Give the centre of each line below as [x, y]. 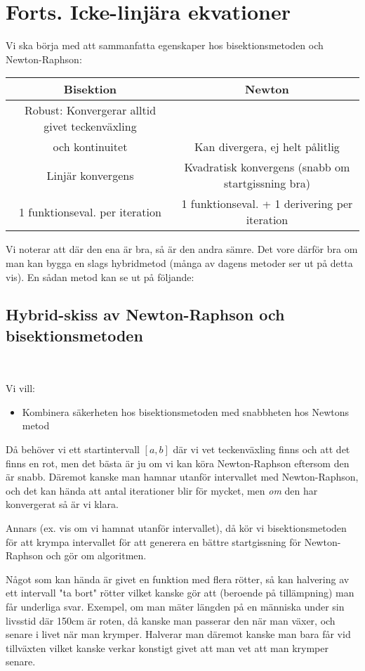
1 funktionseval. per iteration [90, 211]
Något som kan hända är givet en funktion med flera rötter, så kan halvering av [178, 579]
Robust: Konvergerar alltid [90, 110]
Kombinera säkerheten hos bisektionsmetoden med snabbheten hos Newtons [186, 411]
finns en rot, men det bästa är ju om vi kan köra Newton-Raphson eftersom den [178, 463]
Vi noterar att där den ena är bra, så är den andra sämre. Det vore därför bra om [182, 249]
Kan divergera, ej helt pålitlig [267, 147]
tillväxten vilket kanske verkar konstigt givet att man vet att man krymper [167, 647]
